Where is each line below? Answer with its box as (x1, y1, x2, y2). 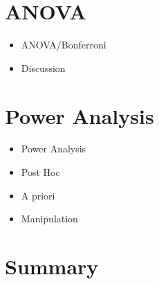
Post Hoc (21, 165, 60, 179)
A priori (21, 188, 55, 202)
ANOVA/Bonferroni (21, 37, 106, 52)
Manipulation (21, 211, 78, 226)
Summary (5, 252, 99, 280)
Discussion (21, 60, 66, 75)
